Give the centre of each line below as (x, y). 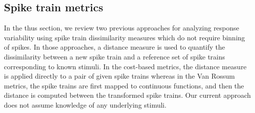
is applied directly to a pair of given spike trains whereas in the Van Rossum (120, 76)
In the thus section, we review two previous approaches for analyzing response (122, 28)
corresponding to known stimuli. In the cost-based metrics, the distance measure (125, 66)
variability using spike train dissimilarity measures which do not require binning (125, 37)
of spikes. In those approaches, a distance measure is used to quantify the (115, 47)
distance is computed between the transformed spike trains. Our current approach (127, 95)
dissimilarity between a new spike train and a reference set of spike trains (115, 56)
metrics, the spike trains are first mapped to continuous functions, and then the (124, 85)
